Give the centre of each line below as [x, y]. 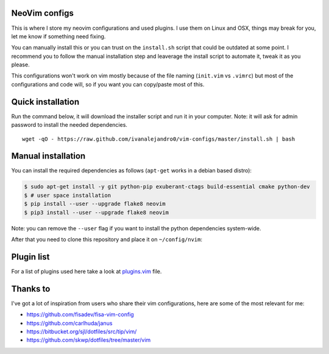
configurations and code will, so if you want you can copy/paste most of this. [108, 84]
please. [20, 65]
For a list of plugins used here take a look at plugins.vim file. [87, 271]
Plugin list [30, 257]
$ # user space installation [68, 195]
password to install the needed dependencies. [69, 125]
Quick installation [45, 101]
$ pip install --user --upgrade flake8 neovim [95, 204]
